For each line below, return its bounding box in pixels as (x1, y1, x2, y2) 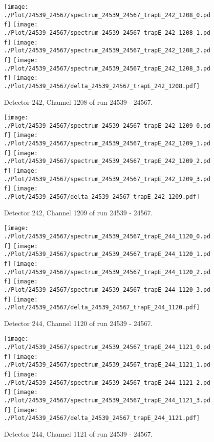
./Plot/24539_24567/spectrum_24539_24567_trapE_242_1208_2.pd (4, 47, 211, 54)
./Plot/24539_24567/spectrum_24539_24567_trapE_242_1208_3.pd (4, 65, 211, 72)
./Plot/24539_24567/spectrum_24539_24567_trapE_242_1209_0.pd (4, 122, 211, 129)
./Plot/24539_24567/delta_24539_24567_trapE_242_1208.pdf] (4, 82, 200, 90)
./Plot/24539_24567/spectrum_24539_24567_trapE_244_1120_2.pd (4, 268, 211, 276)
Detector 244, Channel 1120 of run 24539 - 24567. (4, 318, 153, 328)
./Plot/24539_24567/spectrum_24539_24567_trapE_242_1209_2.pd (4, 158, 211, 165)
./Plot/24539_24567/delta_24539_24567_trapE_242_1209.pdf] (4, 193, 200, 201)
